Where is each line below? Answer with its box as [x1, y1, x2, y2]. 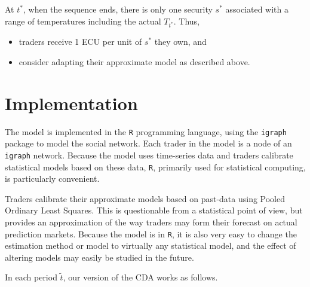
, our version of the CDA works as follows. [63, 271, 218, 283]
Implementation [5, 90, 138, 115]
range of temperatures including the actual [5, 14, 161, 27]
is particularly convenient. [5, 172, 100, 185]
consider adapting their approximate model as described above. [19, 55, 250, 68]
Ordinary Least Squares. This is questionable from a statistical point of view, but [5, 204, 303, 216]
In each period [5, 271, 57, 283]
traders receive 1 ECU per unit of [19, 35, 142, 48]
